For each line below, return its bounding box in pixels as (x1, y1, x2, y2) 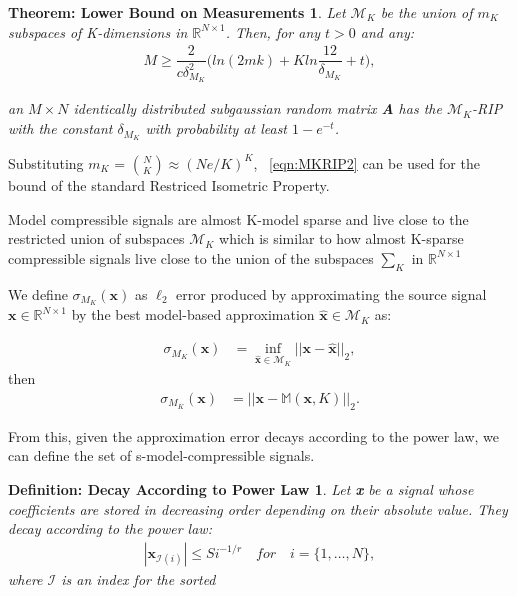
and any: (360, 21, 415, 42)
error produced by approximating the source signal (176, 283, 487, 304)
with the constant (8, 118, 113, 139)
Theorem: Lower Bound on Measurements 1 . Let (8, 2, 346, 22)
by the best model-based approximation (71, 304, 315, 325)
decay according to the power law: (8, 518, 212, 539)
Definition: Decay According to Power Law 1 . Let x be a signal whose (8, 479, 474, 500)
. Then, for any (225, 21, 321, 42)
